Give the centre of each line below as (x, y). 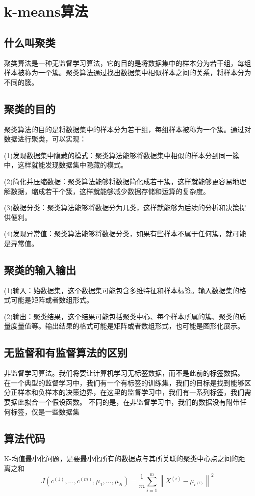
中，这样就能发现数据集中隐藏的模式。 (66, 165)
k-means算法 (46, 11)
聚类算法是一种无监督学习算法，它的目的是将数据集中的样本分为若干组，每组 (127, 63)
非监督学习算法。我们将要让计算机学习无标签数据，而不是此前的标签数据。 (124, 373)
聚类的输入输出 (40, 269)
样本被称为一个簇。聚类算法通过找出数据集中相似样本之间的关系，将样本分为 (127, 72)
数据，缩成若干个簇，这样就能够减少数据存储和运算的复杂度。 (110, 191)
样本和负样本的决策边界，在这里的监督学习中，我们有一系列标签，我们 (131, 392)
